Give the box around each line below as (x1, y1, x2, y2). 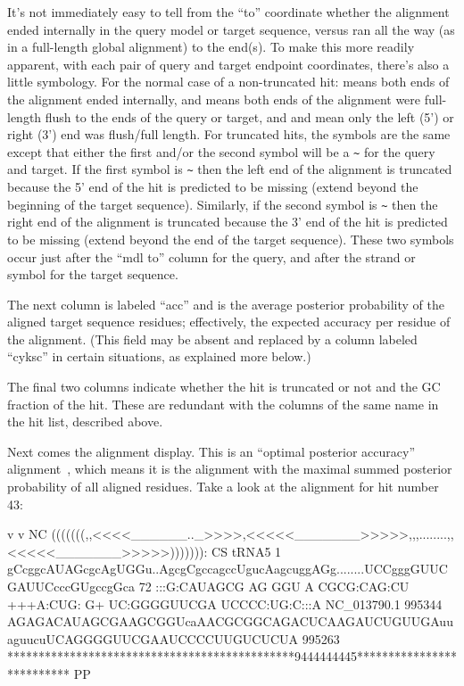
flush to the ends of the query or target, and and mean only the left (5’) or (45, 107, 454, 126)
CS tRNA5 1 (211, 541, 282, 560)
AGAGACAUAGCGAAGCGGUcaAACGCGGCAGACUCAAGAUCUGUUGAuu (7, 612, 453, 631)
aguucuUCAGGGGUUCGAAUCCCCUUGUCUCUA (7, 629, 299, 648)
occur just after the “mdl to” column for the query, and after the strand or (7, 247, 416, 266)
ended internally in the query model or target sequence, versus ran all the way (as (7, 20, 455, 38)
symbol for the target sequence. (7, 265, 178, 284)
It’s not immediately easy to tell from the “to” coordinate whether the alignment (7, 3, 450, 21)
